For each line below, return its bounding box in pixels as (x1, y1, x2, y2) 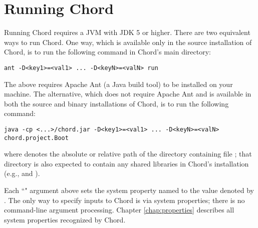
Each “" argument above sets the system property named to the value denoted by (4, 185, 254, 195)
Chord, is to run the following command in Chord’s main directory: (4, 46, 211, 57)
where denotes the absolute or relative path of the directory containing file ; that (4, 148, 252, 159)
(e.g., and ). (4, 168, 40, 178)
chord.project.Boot (4, 134, 69, 141)
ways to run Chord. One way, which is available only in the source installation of (4, 36, 252, 47)
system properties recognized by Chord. (4, 214, 126, 224)
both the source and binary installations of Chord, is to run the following (4, 98, 229, 108)
